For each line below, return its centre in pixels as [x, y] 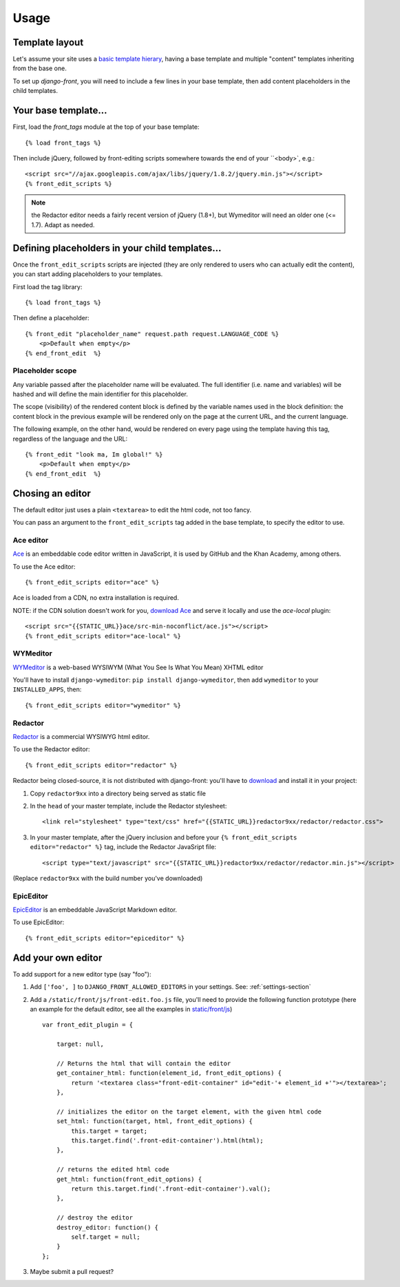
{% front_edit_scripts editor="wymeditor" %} [103, 705]
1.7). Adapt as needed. [63, 224]
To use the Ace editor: [44, 566]
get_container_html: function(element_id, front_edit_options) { [169, 1073]
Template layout [48, 42]
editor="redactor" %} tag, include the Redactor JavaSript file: [123, 847]
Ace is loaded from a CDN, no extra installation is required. [96, 598]
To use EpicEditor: [39, 922]
